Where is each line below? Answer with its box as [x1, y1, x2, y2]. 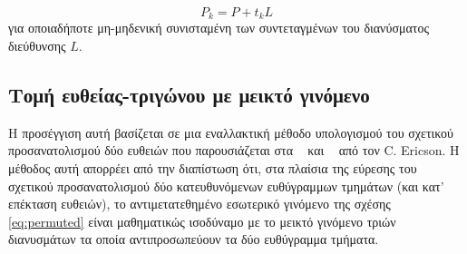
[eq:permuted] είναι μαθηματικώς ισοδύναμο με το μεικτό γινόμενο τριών [8, 211, 396, 230]
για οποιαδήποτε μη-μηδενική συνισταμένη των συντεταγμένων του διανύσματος [8, 18, 429, 37]
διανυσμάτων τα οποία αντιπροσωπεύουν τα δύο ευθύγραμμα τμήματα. [8, 230, 379, 249]
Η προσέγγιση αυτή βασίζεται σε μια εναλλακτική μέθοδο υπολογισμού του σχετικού [8, 122, 453, 142]
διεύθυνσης [8, 36, 66, 55]
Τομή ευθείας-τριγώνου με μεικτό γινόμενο [8, 81, 370, 109]
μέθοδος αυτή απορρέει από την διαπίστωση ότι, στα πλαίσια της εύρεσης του [8, 159, 417, 178]
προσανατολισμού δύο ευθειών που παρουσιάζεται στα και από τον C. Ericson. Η [8, 141, 460, 160]
